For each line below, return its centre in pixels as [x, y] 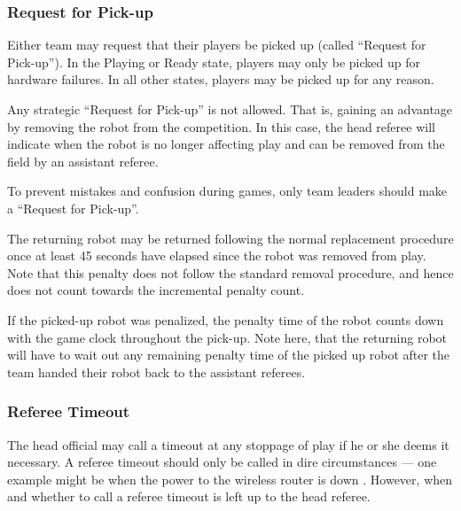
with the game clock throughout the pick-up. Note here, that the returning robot [227, 337]
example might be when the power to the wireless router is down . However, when [230, 479]
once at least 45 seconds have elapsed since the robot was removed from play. [217, 255]
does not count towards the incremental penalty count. [156, 290]
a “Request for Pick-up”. [73, 208]
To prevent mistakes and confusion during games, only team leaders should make [227, 191]
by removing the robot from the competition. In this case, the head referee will [221, 126]
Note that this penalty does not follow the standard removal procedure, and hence [230, 272]
